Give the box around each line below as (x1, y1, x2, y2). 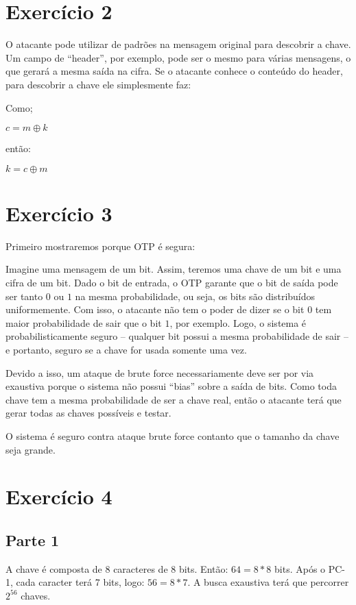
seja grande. (5, 442, 56, 456)
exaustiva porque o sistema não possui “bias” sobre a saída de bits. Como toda (5, 379, 337, 393)
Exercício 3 (5, 199, 112, 227)
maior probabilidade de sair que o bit (5, 315, 162, 330)
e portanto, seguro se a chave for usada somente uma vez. (5, 342, 247, 356)
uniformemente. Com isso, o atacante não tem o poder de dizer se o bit (5, 302, 305, 317)
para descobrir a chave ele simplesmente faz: (5, 77, 191, 91)
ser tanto (5, 288, 43, 303)
